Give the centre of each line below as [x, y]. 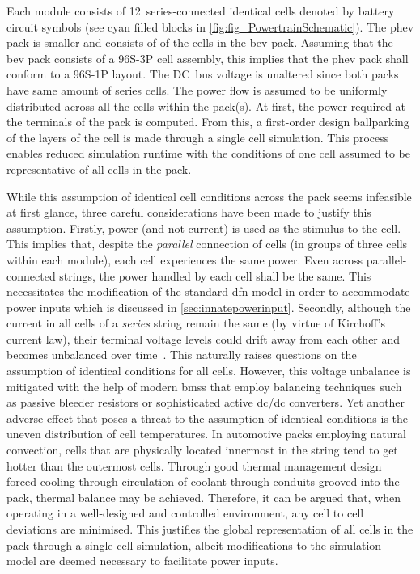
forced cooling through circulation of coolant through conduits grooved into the [203, 481]
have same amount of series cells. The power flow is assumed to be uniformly [197, 89]
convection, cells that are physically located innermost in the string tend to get [202, 450]
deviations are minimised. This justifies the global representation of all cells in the [210, 529]
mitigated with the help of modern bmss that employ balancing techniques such [204, 386]
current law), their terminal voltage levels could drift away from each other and [204, 338]
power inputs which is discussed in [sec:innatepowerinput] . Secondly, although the [209, 307]
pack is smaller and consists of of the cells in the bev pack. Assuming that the [200, 42]
